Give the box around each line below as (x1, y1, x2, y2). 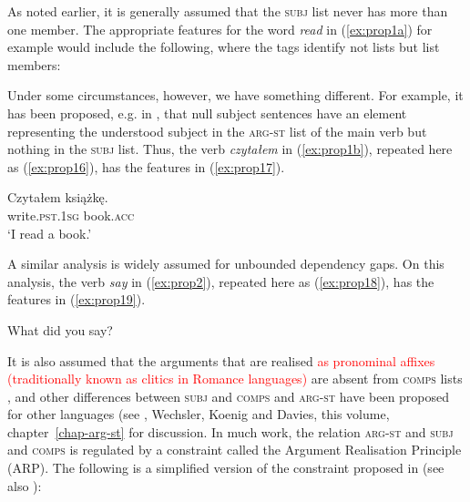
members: (7, 55, 61, 74)
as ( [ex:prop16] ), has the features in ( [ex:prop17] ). (7, 157, 285, 176)
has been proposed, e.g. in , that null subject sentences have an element (7, 103, 407, 122)
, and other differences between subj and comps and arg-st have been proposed (7, 386, 450, 405)
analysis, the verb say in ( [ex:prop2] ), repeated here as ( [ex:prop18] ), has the (7, 271, 434, 291)
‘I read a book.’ (7, 223, 92, 242)
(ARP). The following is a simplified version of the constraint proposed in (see (7, 458, 444, 477)
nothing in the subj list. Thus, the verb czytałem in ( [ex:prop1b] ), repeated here (7, 139, 453, 159)
